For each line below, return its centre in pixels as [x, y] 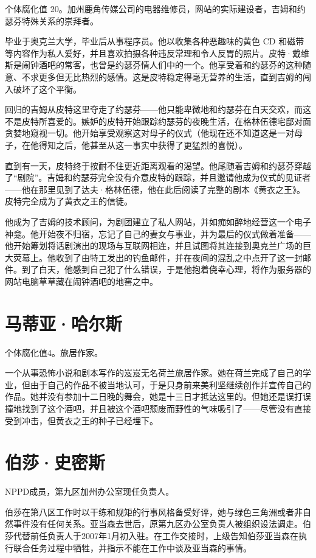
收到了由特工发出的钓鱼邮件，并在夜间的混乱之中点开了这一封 [179, 257]
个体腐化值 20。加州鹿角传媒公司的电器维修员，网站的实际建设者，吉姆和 [151, 9]
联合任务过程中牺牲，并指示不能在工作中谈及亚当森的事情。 [132, 547]
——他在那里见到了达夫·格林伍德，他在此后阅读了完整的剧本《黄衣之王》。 [155, 189]
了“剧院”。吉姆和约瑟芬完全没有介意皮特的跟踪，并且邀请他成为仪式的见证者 [158, 177]
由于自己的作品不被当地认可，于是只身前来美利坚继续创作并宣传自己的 [170, 384]
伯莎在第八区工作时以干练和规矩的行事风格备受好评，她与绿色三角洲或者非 [154, 511]
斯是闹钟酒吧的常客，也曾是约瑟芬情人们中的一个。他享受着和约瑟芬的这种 [154, 65]
